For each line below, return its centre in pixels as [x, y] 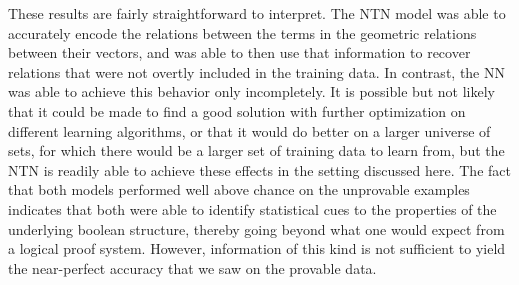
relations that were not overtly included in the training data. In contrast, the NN [256, 71]
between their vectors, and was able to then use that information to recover [239, 52]
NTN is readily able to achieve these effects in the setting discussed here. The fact [259, 169]
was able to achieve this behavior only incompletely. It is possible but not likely [251, 91]
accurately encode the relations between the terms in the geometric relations [242, 32]
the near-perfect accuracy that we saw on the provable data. [192, 267]
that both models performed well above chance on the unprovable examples [239, 189]
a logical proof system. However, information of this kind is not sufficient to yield [257, 248]
